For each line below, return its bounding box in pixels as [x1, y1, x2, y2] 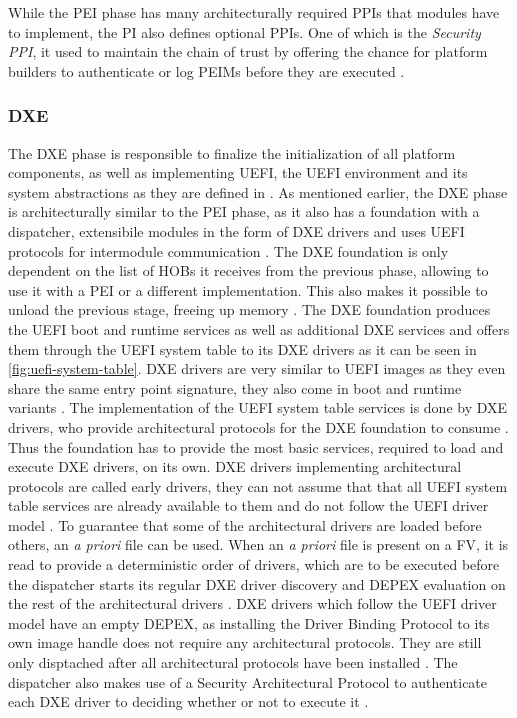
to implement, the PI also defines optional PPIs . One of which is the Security [8, 21, 481, 42]
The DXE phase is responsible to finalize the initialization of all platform [8, 142, 456, 163]
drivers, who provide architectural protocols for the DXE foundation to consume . [8, 416, 509, 437]
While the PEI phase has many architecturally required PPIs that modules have [8, 2, 500, 22]
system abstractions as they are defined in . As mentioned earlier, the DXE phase [8, 181, 508, 202]
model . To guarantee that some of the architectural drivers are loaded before [8, 514, 482, 535]
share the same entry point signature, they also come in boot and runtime [8, 377, 462, 398]
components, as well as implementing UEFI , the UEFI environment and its [8, 162, 468, 183]
